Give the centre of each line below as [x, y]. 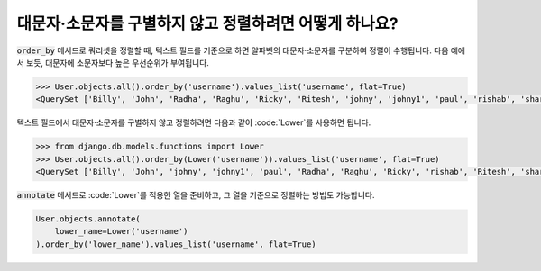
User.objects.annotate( [88, 219]
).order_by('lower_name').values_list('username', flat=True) [176, 244]
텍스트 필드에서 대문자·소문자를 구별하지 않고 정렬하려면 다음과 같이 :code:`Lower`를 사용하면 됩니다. [194, 122]
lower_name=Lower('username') [121, 231]
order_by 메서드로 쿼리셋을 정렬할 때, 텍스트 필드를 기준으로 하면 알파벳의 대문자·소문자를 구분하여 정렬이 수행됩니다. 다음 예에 [241, 50]
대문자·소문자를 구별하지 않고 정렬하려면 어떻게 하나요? [207, 23]
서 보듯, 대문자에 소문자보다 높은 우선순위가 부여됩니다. [113, 62]
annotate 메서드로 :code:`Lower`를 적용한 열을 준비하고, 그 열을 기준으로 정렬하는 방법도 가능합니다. [196, 195]
